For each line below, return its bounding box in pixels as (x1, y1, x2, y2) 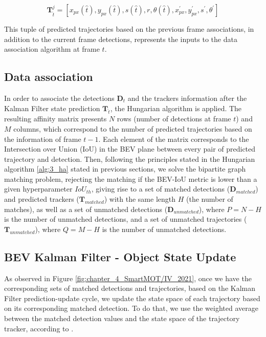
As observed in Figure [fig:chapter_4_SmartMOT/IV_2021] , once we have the (4, 272, 252, 283)
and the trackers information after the (127, 92, 247, 103)
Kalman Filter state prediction (4, 102, 100, 113)
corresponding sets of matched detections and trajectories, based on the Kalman (4, 283, 255, 293)
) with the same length (104, 194, 176, 204)
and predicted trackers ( (4, 194, 79, 204)
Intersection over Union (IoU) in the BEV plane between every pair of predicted (4, 143, 256, 154)
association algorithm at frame (4, 44, 100, 54)
